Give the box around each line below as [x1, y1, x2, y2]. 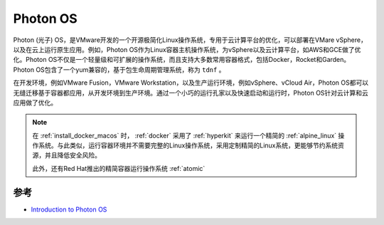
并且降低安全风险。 [44, 151, 101, 159]
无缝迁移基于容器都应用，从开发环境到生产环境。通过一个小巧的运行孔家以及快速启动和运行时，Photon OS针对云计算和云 [13, 88, 369, 97]
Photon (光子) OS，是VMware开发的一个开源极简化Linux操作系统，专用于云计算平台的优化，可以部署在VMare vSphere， [13, 36, 368, 44]
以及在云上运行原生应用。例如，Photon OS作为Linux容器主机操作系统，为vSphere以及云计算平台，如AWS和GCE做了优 [13, 45, 361, 53]
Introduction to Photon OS [31, 205, 107, 214]
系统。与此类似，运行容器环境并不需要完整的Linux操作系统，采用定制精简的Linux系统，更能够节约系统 [38, 141, 338, 150]
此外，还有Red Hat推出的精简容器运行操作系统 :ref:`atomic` [32, 164, 206, 172]
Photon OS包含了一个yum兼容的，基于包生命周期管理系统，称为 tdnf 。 [13, 65, 225, 74]
